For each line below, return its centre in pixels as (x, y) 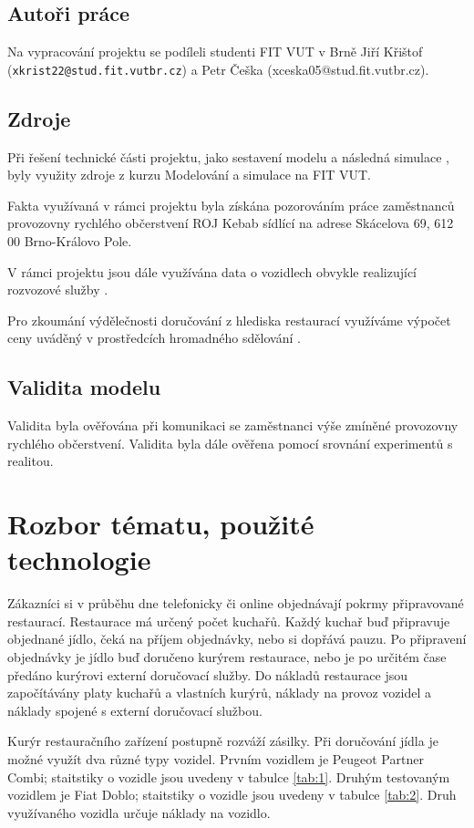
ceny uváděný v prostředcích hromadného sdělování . (154, 338)
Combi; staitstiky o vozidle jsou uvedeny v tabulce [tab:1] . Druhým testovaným (229, 776)
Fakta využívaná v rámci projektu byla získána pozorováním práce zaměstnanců (231, 205)
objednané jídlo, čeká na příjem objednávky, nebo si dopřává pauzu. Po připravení (237, 639)
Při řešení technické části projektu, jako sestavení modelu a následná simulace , (228, 156)
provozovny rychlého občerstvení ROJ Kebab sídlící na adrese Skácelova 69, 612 (231, 223)
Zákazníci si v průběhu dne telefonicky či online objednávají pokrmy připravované (236, 603)
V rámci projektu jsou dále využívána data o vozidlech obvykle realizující (212, 271)
